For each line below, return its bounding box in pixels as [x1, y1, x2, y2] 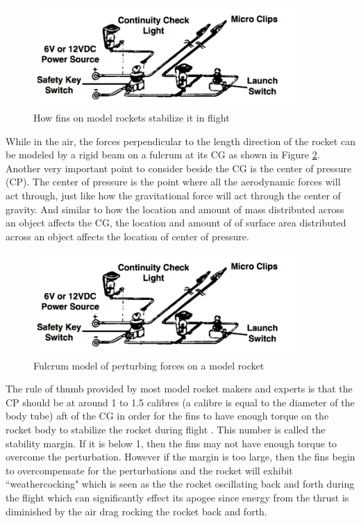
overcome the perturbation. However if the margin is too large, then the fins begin [6, 449, 355, 464]
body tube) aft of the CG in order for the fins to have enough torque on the [6, 408, 329, 423]
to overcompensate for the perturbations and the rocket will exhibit [6, 463, 293, 477]
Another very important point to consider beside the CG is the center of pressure [6, 160, 352, 175]
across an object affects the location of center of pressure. [6, 229, 249, 243]
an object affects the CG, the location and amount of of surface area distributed [6, 215, 346, 230]
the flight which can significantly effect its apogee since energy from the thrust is [6, 490, 349, 504]
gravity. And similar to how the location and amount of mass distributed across [6, 201, 344, 216]
